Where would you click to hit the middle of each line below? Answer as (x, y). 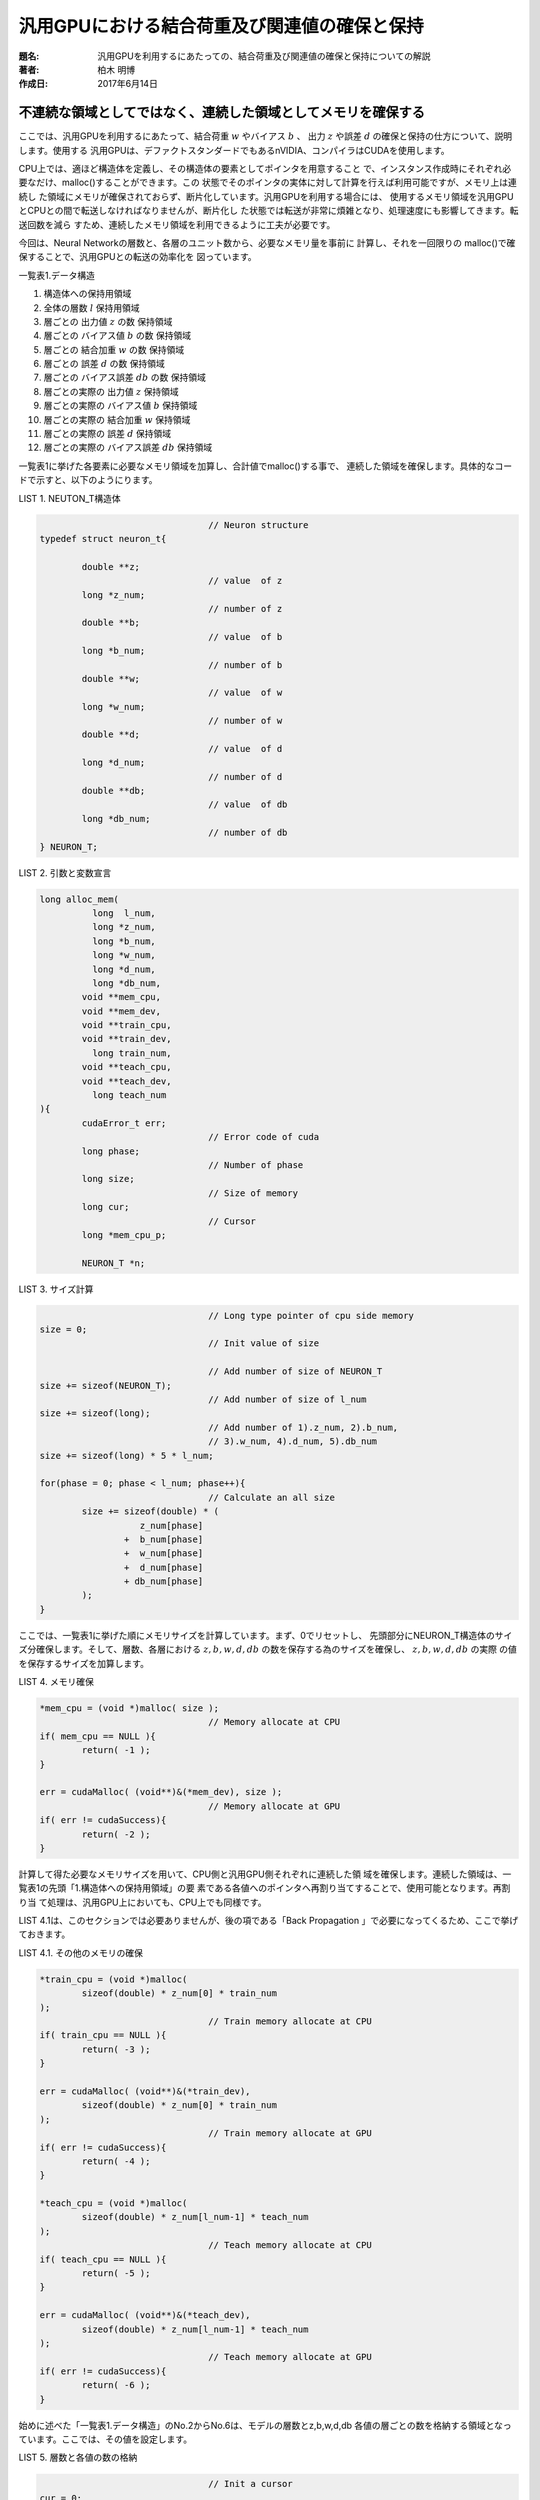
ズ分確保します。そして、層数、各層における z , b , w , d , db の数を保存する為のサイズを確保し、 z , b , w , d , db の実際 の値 (267, 1649)
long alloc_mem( (79, 899)
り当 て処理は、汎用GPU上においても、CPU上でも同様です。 (142, 1902)
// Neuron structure (258, 524)
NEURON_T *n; (113, 1263)
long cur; (105, 1207)
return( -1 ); (116, 1750)
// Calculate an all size (271, 1497)
